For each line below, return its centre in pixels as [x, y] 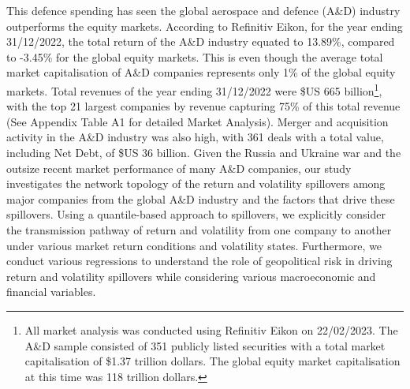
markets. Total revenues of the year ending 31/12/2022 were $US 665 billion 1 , [194, 89]
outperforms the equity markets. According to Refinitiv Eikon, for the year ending [205, 26]
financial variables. [51, 292]
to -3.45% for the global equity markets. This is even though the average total [195, 56]
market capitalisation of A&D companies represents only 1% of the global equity [201, 72]
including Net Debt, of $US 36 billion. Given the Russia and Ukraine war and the [204, 152]
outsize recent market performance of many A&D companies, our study [179, 168]
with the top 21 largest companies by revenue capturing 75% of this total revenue [203, 106]
